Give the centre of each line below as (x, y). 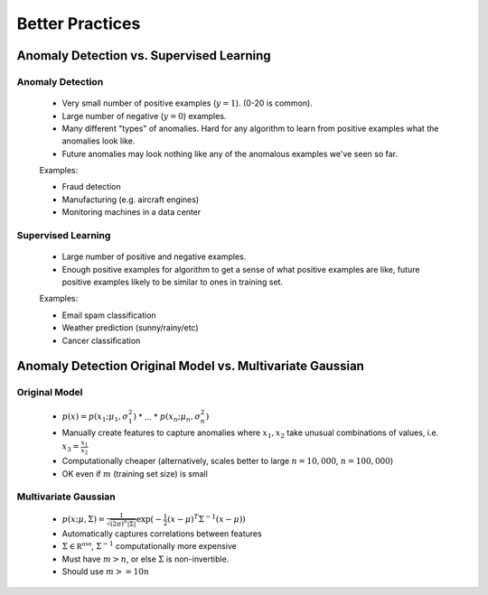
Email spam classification (109, 315)
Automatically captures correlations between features (162, 534)
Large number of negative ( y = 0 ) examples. (144, 116)
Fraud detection (91, 187)
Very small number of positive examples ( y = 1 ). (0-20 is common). (188, 103)
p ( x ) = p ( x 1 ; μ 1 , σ (95, 418)
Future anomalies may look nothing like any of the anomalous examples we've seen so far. (230, 153)
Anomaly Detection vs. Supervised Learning (144, 56)
